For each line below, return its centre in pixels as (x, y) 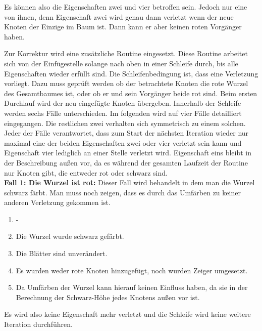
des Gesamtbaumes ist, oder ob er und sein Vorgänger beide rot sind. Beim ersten (131, 93)
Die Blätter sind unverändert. (62, 253)
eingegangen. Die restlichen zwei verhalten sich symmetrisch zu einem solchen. (125, 123)
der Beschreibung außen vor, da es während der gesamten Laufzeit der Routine (126, 162)
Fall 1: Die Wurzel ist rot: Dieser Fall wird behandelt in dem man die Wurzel (129, 182)
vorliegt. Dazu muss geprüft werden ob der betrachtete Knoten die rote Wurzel (126, 83)
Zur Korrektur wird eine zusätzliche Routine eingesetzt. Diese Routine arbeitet (126, 53)
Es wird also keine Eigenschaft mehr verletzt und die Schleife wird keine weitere (127, 314)
